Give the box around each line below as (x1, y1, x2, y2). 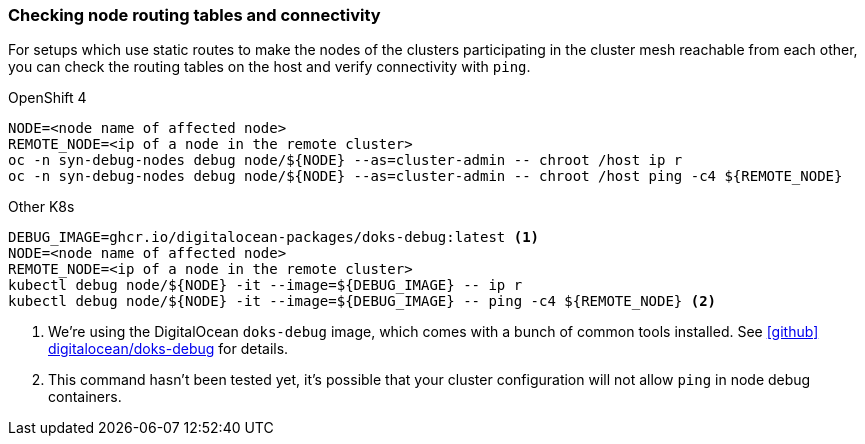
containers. (48, 388, 122, 406)
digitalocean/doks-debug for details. (48, 340, 289, 358)
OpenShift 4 (8, 89, 87, 107)
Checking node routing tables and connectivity (8, 5, 381, 25)
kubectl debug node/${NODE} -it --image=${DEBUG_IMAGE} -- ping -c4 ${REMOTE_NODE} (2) (8, 293, 717, 310)
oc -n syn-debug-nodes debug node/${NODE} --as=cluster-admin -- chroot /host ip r (8, 152, 683, 169)
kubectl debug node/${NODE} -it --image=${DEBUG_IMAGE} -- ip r (8, 277, 523, 294)
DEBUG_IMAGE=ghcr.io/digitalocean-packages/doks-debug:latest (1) (8, 229, 540, 246)
